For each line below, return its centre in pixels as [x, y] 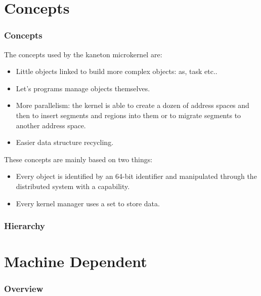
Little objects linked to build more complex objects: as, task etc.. [117, 71]
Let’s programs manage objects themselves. [83, 88]
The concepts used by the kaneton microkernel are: [83, 54]
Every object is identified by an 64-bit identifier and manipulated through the [136, 176]
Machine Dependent [76, 261]
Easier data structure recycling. [65, 142]
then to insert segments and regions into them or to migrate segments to [128, 115]
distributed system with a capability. [73, 186]
